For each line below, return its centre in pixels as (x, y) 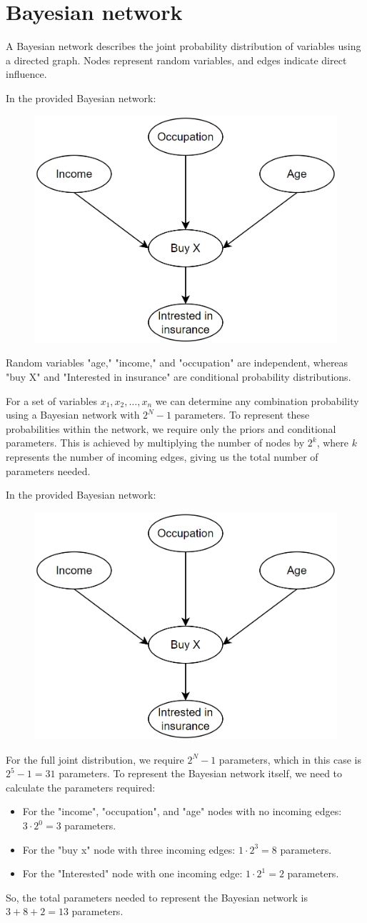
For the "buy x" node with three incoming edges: (129, 849)
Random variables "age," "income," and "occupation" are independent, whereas (177, 363)
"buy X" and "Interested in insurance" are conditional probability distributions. (179, 376)
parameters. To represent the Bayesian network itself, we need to (201, 773)
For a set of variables (51, 400)
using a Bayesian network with (73, 415)
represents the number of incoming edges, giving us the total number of (162, 456)
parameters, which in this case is (290, 759)
